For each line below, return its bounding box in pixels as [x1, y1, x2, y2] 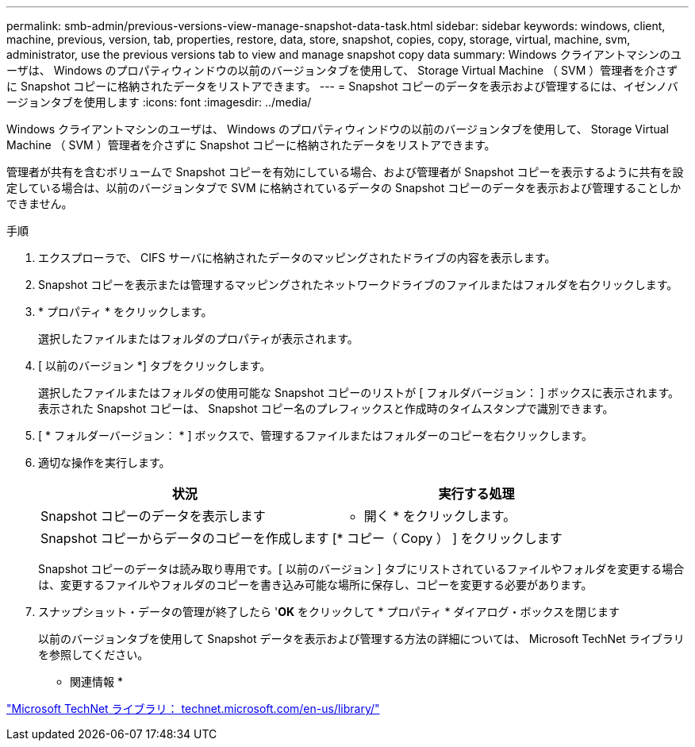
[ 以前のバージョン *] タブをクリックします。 [38, 359, 271, 372]
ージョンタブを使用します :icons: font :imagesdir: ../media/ [6, 95, 312, 109]
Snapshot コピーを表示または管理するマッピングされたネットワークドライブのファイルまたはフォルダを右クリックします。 [38, 278, 678, 291]
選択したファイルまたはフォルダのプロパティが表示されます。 [38, 332, 359, 345]
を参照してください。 [38, 648, 149, 661]
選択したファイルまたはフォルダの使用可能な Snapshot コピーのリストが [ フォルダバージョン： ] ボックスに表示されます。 [38, 386, 680, 399]
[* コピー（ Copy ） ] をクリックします [332, 530, 563, 546]
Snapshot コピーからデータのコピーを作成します [40, 530, 329, 546]
